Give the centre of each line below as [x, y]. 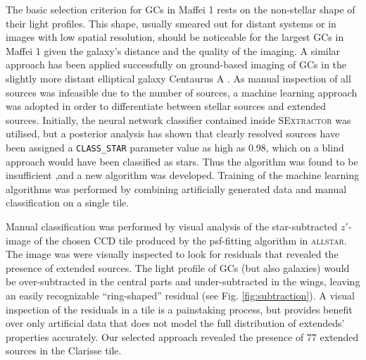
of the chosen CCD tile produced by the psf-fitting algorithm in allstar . [190, 240]
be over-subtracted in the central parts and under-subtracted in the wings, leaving [183, 281]
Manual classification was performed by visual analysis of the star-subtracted [172, 226]
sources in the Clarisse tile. [64, 350]
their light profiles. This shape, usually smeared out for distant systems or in [171, 23]
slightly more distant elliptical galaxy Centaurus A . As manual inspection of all [178, 78]
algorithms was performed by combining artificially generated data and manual [176, 188]
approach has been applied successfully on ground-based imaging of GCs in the [176, 64]
